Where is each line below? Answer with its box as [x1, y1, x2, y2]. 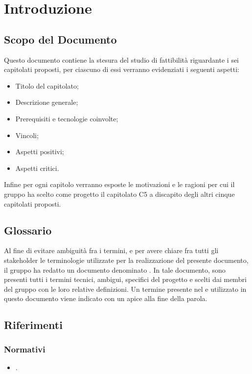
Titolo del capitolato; [15, 80, 79, 91]
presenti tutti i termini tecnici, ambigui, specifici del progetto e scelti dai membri [4, 274, 247, 284]
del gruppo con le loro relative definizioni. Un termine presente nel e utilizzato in [4, 283, 247, 294]
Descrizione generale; [15, 97, 78, 107]
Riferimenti [4, 317, 63, 332]
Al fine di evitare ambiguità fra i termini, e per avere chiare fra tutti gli [4, 245, 219, 256]
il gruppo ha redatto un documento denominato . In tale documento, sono [4, 264, 226, 275]
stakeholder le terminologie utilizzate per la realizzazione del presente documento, [4, 255, 249, 265]
